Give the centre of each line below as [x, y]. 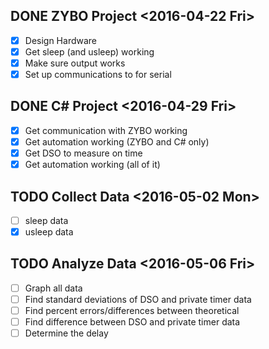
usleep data [49, 232]
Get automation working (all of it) [92, 165]
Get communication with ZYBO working [106, 130]
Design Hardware [61, 40]
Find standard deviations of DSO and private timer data [138, 299]
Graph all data [53, 288]
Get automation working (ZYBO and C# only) [117, 141]
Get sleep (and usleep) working [89, 51]
